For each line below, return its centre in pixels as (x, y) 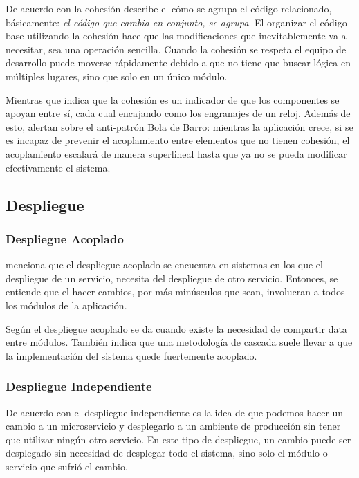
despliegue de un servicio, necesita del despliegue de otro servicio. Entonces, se (172, 278)
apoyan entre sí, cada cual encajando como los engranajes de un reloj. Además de (178, 113)
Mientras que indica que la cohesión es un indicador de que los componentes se (173, 99)
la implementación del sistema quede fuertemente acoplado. (131, 355)
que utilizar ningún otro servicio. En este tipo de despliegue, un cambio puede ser (178, 439)
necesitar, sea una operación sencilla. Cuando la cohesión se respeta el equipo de (176, 49)
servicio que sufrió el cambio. (67, 466)
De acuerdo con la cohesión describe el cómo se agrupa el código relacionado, (169, 8)
